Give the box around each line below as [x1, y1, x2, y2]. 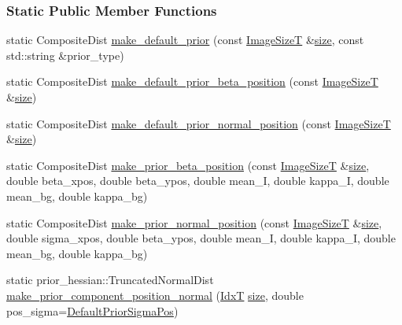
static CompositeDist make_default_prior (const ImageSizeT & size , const [6, 31, 364, 48]
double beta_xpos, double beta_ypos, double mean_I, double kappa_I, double [6, 172, 389, 189]
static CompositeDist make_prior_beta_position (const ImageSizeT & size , [6, 157, 370, 173]
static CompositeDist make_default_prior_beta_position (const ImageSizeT [6, 73, 378, 90]
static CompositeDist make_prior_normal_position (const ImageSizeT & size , [6, 214, 382, 231]
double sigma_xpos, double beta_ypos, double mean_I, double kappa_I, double [6, 230, 396, 246]
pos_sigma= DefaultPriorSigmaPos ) [6, 302, 179, 319]
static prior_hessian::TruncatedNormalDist [6, 271, 214, 288]
